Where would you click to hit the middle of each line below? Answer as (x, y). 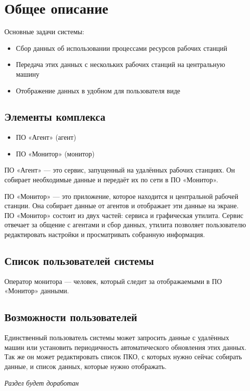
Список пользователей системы (79, 261)
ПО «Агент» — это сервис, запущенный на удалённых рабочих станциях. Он (120, 170)
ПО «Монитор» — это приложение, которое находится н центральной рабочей (122, 196)
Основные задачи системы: (44, 32)
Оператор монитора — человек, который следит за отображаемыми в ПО (113, 281)
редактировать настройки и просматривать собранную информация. (105, 234)
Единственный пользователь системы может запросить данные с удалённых (117, 337)
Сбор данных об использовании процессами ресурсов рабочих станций (122, 48)
